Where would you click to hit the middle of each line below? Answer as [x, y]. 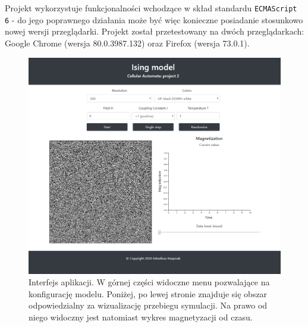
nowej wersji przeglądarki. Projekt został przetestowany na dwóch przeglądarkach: [155, 31]
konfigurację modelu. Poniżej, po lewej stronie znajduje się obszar [148, 293]
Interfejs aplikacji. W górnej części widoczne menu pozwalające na [149, 282]
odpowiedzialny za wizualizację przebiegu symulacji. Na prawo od [148, 305]
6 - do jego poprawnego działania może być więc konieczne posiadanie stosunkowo [154, 19]
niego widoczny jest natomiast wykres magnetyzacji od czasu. [141, 317]
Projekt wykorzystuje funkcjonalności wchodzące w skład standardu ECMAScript [151, 8]
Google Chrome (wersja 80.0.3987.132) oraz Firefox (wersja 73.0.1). [127, 43]
